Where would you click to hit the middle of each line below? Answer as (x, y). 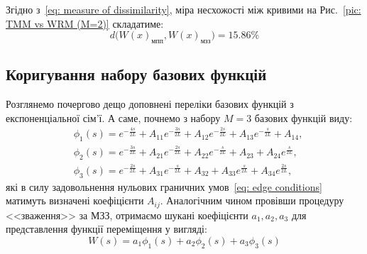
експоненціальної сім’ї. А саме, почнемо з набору (113, 117)
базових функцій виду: (303, 117)
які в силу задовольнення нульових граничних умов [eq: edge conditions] (164, 186)
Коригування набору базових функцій (136, 74)
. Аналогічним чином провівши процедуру (252, 200)
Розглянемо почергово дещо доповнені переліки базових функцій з (150, 104)
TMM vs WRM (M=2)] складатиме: (85, 23)
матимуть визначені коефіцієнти (75, 200)
